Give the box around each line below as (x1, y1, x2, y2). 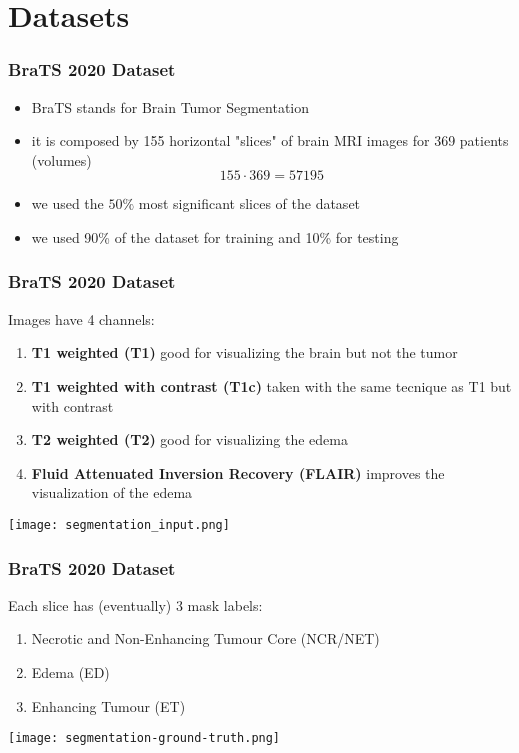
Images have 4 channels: (8, 308, 155, 329)
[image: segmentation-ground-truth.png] (8, 731, 281, 746)
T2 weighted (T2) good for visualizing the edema (31, 429, 348, 450)
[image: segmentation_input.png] (8, 517, 230, 532)
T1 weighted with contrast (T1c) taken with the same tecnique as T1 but (31, 375, 512, 396)
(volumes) (31, 149, 92, 170)
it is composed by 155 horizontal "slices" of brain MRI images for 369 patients (31, 130, 509, 151)
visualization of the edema (31, 482, 193, 503)
